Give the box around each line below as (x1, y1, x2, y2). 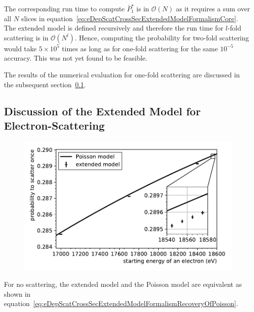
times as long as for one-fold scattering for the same (62, 43, 218, 53)
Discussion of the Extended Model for (4, 103, 201, 118)
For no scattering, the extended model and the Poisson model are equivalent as (4, 279, 242, 289)
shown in (4, 288, 31, 299)
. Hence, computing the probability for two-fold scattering (75, 32, 249, 42)
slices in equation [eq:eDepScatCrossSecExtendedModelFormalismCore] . (21, 13, 238, 23)
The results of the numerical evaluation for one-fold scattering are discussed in (4, 69, 240, 79)
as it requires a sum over (176, 3, 250, 13)
